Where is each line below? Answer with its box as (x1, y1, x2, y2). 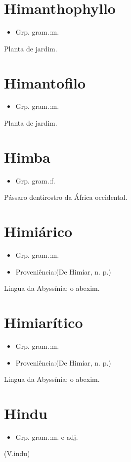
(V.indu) (4, 448, 30, 459)
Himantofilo (4, 72, 86, 92)
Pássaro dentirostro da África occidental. (4, 192, 128, 202)
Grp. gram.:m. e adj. (15, 431, 78, 442)
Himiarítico (4, 312, 83, 332)
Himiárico (4, 221, 73, 241)
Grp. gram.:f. (15, 175, 55, 185)
